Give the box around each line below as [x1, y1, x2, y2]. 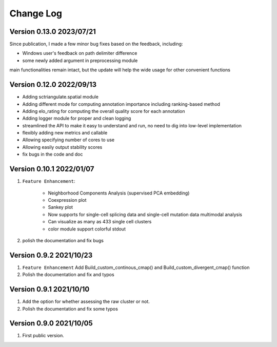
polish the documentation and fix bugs [22, 237, 104, 243]
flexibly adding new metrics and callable [22, 130, 108, 136]
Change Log [9, 8, 63, 19]
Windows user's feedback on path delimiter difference [22, 50, 137, 56]
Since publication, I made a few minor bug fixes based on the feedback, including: [9, 41, 183, 47]
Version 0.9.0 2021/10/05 [9, 319, 93, 328]
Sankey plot [48, 204, 73, 210]
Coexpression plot [48, 197, 87, 203]
